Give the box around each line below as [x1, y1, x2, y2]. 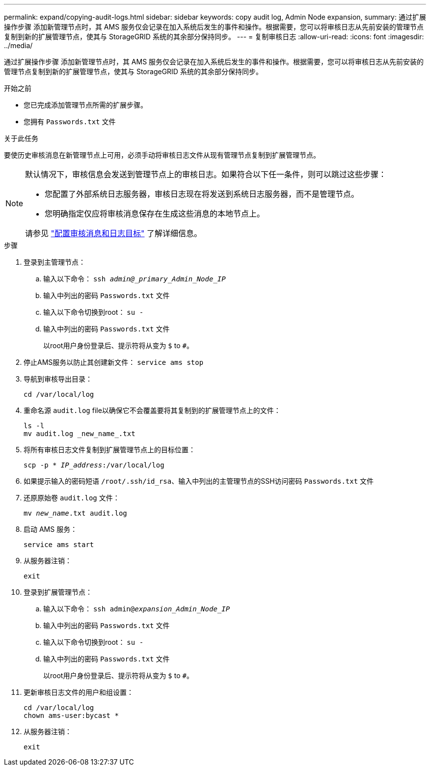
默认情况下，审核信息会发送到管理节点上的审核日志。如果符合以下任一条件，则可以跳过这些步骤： [25, 169, 387, 179]
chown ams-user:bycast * [24, 712, 119, 719]
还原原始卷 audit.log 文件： [24, 494, 120, 502]
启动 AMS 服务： [24, 525, 78, 533]
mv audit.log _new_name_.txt [24, 430, 135, 438]
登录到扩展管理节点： [24, 588, 92, 596]
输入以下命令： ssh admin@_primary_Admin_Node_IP [43, 275, 226, 283]
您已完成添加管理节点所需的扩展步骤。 [24, 101, 147, 109]
